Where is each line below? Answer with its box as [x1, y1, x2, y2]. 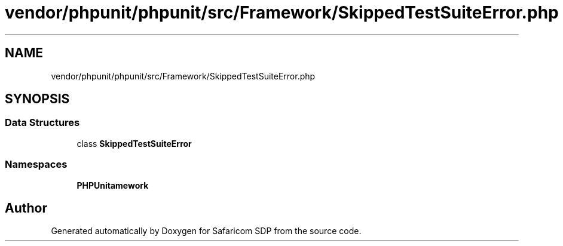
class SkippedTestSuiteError [77, 138, 192, 149]
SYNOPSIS [5, 91, 70, 107]
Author [5, 200, 47, 216]
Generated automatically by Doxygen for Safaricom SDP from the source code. [51, 226, 362, 236]
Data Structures [5, 116, 80, 129]
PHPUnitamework [77, 180, 149, 190]
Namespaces [5, 158, 68, 171]
